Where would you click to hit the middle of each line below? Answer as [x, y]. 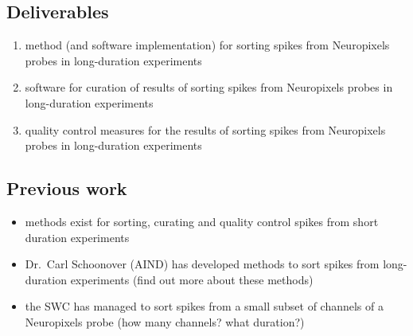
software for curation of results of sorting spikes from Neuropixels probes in [209, 87]
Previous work [67, 188]
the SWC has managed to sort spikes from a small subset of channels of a [204, 306]
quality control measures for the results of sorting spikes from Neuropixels [205, 129]
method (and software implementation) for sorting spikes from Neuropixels [207, 45]
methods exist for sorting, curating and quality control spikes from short [202, 221]
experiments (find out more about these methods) [192, 279]
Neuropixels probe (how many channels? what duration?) [165, 321]
